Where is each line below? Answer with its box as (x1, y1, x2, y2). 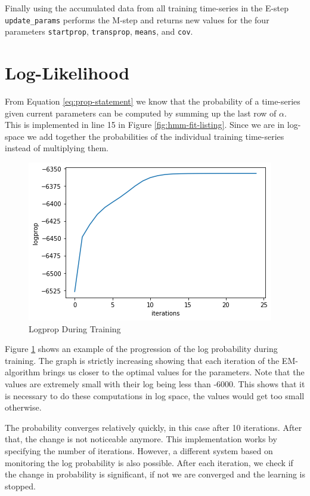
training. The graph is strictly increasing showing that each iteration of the (5, 354, 280, 366)
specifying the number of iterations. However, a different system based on (5, 444, 273, 457)
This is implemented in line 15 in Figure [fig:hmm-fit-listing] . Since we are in (5, 118, 285, 131)
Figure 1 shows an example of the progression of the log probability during (5, 342, 278, 355)
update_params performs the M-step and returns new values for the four (5, 13, 269, 26)
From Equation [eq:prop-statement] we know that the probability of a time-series (5, 95, 300, 108)
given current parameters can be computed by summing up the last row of (5, 106, 277, 119)
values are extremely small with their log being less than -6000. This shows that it (5, 377, 305, 390)
